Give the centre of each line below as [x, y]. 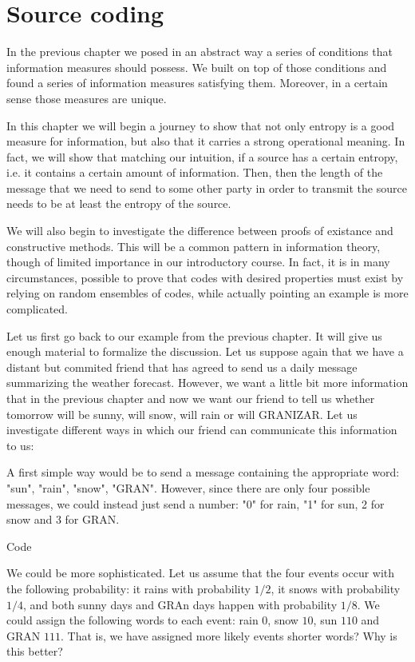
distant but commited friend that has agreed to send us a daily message [182, 367]
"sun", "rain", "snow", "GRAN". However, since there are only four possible [188, 487]
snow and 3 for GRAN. [63, 519]
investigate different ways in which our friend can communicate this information [202, 430]
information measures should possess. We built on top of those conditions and [197, 67]
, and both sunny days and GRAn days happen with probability [180, 604]
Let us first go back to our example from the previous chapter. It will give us [194, 335]
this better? [35, 651]
